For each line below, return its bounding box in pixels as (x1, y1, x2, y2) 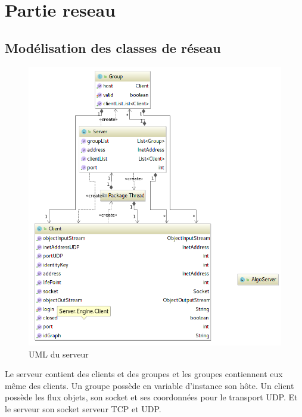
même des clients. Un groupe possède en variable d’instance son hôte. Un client (5, 379, 294, 391)
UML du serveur (29, 347, 89, 360)
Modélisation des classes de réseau (5, 38, 221, 57)
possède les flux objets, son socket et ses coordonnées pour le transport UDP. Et (5, 391, 298, 403)
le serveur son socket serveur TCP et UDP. (5, 403, 161, 415)
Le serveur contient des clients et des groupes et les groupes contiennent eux (5, 368, 283, 380)
